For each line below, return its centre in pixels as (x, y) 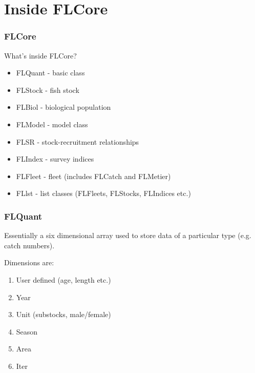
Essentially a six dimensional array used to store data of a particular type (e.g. (128, 235)
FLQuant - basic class (50, 73)
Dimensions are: (29, 262)
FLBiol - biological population (63, 107)
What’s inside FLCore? (40, 55)
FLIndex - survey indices (55, 159)
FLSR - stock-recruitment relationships (78, 141)
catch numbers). (29, 245)
